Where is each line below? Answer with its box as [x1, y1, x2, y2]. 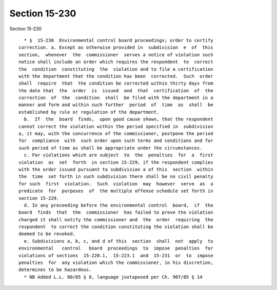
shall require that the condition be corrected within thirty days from [18, 80, 213, 87]
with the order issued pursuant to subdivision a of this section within [18, 167, 213, 172]
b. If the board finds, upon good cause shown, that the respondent [24, 116, 213, 122]
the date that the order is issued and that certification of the [18, 88, 213, 93]
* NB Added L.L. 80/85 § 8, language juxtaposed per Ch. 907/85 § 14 [24, 274, 203, 280]
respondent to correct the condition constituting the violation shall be [18, 224, 213, 230]
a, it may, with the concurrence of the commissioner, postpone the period [18, 131, 213, 137]
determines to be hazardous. [18, 267, 92, 273]
